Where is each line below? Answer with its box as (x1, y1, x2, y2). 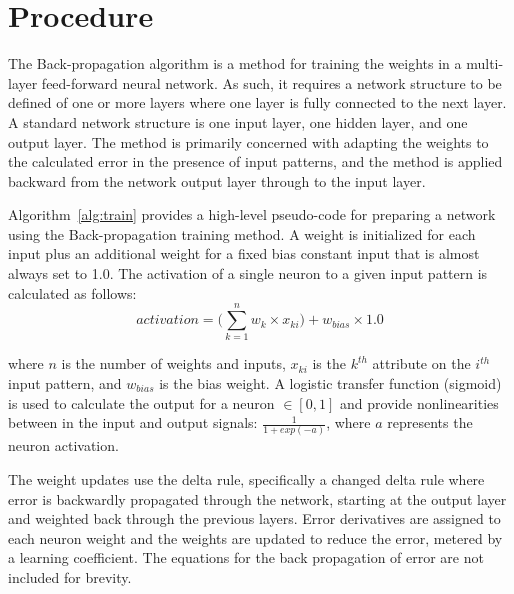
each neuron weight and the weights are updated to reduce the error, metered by (8, 527, 503, 548)
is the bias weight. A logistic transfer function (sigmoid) (159, 372, 502, 393)
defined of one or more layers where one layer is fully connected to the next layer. (8, 92, 507, 113)
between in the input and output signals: (8, 412, 258, 433)
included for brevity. (8, 567, 132, 588)
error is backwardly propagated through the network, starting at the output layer (8, 488, 507, 509)
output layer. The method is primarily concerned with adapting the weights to (8, 131, 489, 152)
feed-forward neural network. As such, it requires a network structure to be (41, 72, 502, 93)
